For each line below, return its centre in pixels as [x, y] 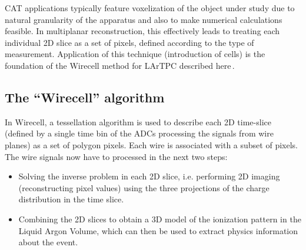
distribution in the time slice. [71, 199]
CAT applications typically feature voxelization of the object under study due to [150, 8]
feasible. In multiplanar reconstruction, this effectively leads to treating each [142, 31]
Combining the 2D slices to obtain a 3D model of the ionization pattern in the [160, 219]
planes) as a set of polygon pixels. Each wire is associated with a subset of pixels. [151, 144]
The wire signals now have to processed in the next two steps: [116, 156]
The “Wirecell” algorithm [85, 97]
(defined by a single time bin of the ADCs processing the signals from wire [139, 133]
